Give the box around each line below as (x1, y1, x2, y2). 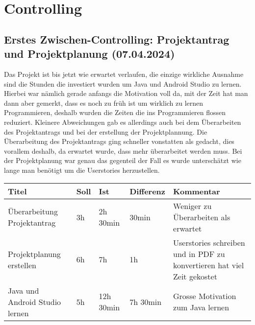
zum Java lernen (173, 302, 229, 313)
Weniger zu (173, 200, 212, 211)
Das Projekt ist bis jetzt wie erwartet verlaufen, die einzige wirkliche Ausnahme (4, 69, 244, 79)
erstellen (8, 259, 36, 271)
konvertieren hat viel (173, 259, 244, 271)
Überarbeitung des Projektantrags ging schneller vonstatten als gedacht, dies (4, 136, 234, 146)
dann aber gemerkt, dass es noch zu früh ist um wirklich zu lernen (4, 97, 204, 108)
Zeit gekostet (173, 270, 217, 282)
